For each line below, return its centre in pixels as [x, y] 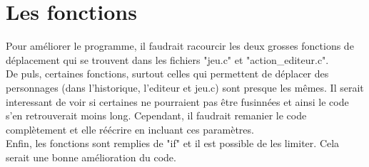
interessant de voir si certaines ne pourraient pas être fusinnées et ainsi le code [177, 101]
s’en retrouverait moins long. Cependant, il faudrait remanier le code [156, 115]
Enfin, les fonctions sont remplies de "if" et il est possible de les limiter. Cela [173, 143]
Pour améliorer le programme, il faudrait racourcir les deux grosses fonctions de [180, 46]
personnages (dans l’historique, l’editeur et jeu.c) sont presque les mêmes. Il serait [185, 87]
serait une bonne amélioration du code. [91, 157]
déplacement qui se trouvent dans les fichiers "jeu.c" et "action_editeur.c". [167, 59]
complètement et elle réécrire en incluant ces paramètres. [130, 129]
